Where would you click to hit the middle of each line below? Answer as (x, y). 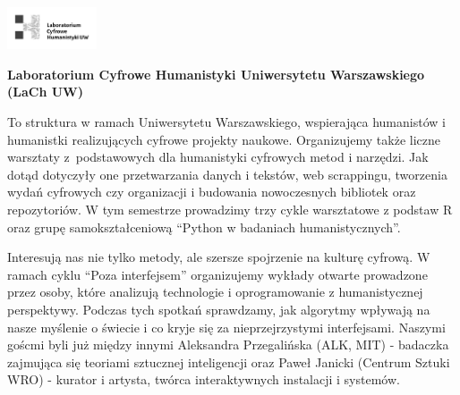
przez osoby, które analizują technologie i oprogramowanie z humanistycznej (215, 292)
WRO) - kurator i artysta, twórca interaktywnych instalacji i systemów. (204, 379)
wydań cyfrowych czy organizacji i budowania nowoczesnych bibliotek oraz (212, 192)
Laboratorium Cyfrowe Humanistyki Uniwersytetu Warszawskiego (216, 74)
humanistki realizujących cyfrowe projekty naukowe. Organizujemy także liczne (224, 139)
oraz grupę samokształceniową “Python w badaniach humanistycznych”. (204, 227)
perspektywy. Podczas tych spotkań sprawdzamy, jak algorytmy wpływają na (219, 310)
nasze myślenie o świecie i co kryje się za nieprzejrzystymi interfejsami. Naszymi (226, 327)
